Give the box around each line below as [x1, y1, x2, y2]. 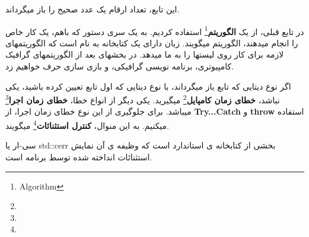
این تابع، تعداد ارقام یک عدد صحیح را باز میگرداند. [5, 3, 180, 15]
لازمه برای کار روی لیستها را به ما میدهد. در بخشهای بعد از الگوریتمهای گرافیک [5, 48, 284, 61]
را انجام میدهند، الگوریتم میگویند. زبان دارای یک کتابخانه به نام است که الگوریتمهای [5, 36, 298, 49]
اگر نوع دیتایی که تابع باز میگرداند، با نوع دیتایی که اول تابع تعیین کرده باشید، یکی [5, 80, 291, 92]
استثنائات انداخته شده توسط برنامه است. [5, 150, 152, 163]
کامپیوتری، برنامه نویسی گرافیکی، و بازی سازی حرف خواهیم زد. [5, 60, 234, 72]
